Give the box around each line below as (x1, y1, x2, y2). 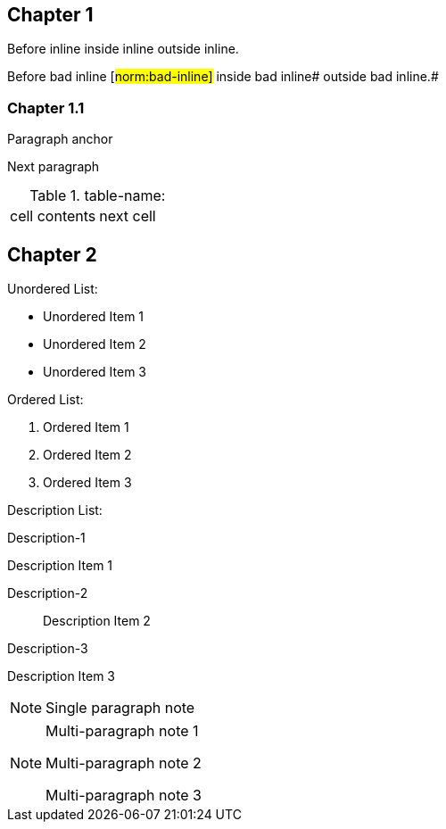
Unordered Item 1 (43, 309, 145, 325)
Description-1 (7, 530, 86, 546)
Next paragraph (7, 159, 100, 175)
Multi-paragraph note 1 (45, 722, 199, 741)
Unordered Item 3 (43, 364, 146, 380)
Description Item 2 (43, 613, 151, 629)
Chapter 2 (7, 243, 97, 266)
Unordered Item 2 (43, 336, 146, 352)
